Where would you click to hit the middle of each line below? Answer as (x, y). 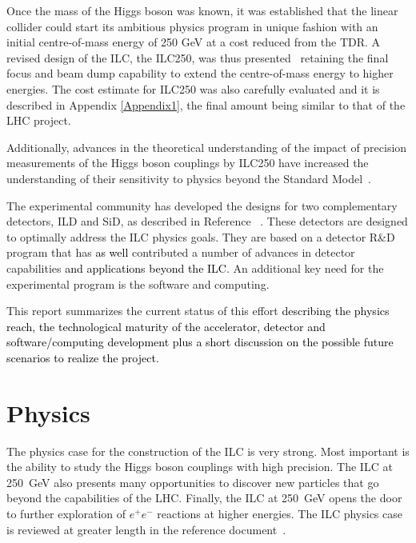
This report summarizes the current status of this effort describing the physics (198, 311)
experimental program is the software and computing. (138, 283)
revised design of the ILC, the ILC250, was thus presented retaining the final (198, 57)
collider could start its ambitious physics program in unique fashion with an (192, 26)
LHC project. (39, 120)
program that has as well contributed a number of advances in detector (181, 252)
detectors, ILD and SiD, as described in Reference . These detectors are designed (207, 221)
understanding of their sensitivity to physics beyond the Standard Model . (189, 178)
